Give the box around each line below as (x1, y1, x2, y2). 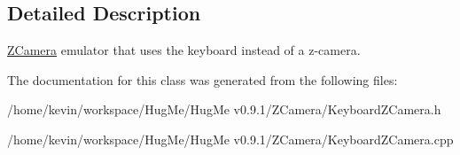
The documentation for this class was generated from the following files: (7, 70, 398, 89)
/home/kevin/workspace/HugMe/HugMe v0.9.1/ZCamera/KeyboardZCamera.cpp (7, 129, 454, 148)
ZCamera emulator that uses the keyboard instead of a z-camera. (7, 41, 361, 59)
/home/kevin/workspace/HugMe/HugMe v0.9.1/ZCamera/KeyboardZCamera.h (7, 100, 441, 119)
